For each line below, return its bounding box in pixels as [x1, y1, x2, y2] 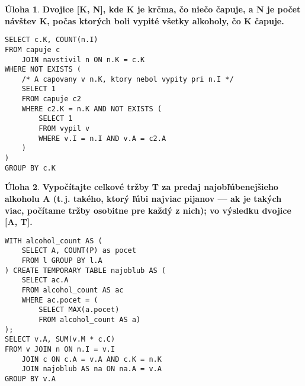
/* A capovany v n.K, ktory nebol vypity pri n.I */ [21, 75, 234, 83]
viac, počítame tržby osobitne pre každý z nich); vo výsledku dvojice [5, 204, 291, 216]
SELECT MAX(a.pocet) [38, 305, 120, 314]
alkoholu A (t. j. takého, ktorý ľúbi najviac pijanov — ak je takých [5, 192, 282, 204]
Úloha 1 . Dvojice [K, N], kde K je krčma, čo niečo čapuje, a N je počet [5, 3, 301, 15]
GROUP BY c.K [5, 163, 56, 172]
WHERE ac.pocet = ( [21, 295, 98, 304]
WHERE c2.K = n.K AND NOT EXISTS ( [21, 104, 162, 113]
